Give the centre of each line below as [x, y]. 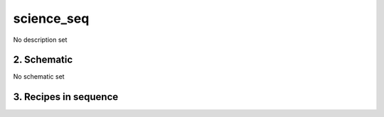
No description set [40, 40]
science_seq [51, 18]
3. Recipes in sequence [66, 97]
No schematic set [39, 77]
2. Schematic [43, 60]
